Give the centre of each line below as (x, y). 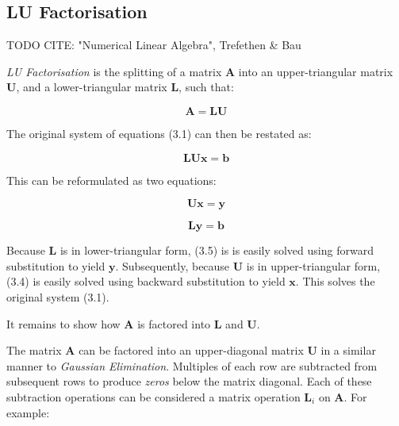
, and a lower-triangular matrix (92, 87)
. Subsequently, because (173, 265)
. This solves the (335, 281)
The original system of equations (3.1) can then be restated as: (159, 133)
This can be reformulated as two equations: (111, 180)
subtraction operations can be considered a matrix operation (153, 396)
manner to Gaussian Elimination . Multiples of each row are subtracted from (192, 365)
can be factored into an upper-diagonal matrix (191, 350)
